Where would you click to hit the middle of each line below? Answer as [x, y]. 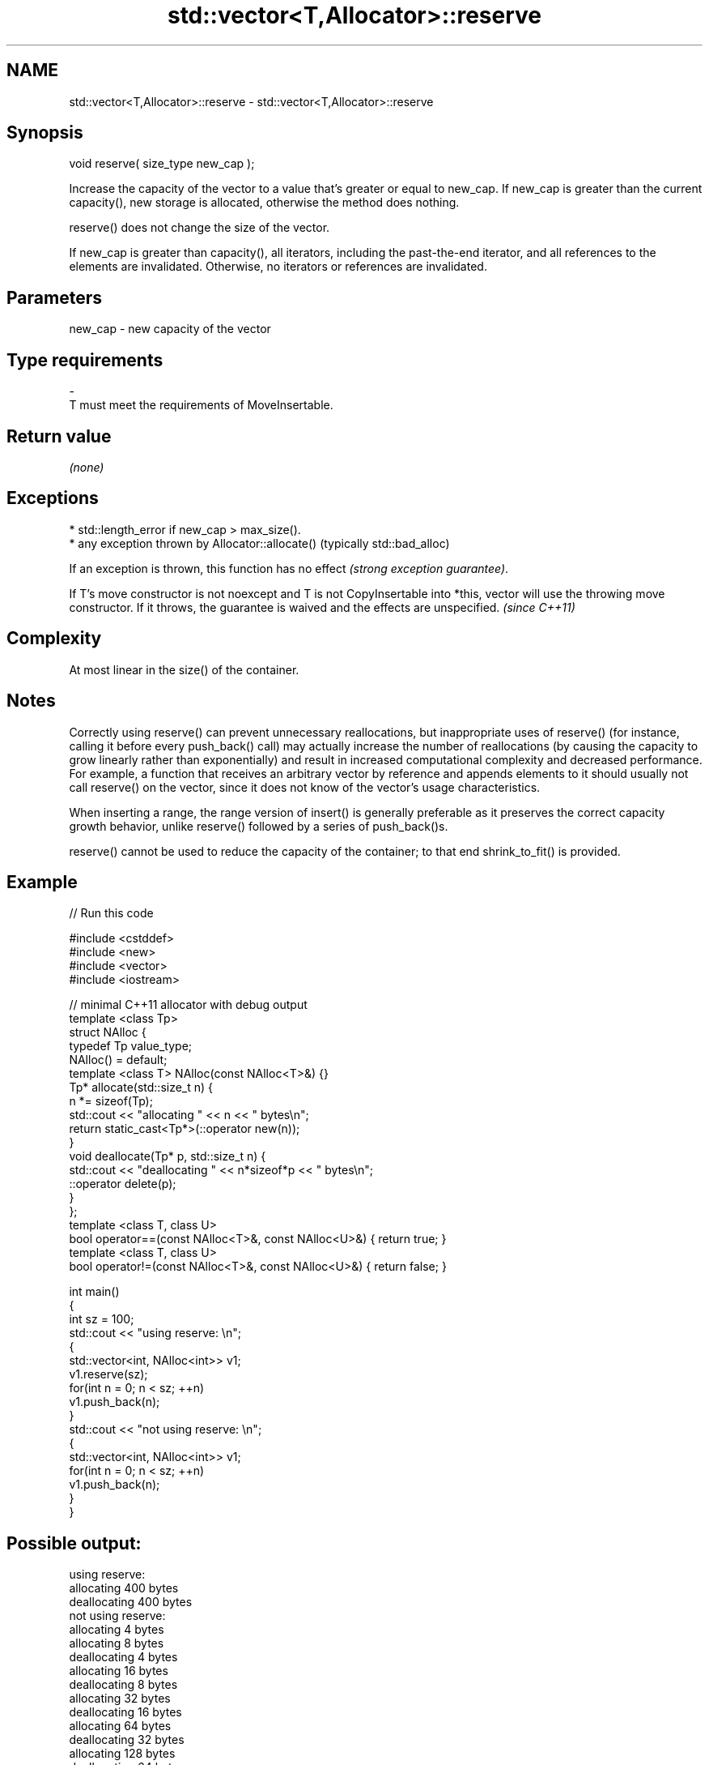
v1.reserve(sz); [108, 1374]
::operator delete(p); [123, 1184]
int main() [94, 1292]
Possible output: [74, 1543]
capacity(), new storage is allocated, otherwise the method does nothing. [264, 203]
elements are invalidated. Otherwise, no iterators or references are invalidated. [278, 267]
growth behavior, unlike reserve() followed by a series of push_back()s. [259, 826]
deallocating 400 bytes [131, 1602]
